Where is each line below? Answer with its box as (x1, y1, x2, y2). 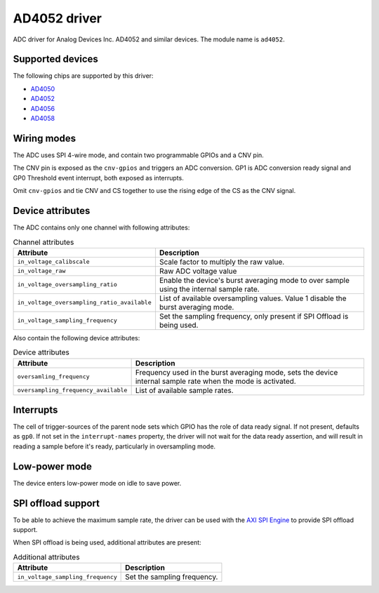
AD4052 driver (13, 11, 102, 26)
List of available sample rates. (135, 385, 234, 395)
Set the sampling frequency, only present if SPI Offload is (159, 311, 349, 321)
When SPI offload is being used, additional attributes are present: (13, 538, 201, 547)
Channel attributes (13, 237, 74, 247)
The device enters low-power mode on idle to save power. (13, 479, 182, 487)
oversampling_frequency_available (17, 387, 128, 394)
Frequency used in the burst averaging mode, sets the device (135, 367, 338, 377)
